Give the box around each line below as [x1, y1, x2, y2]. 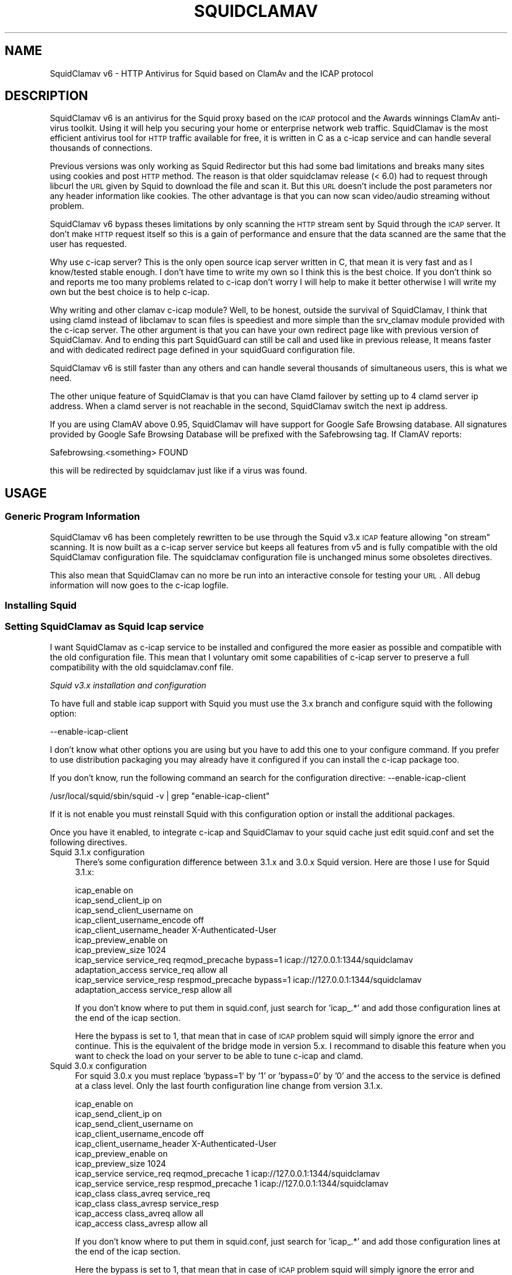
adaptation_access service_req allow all [75, 964, 228, 975]
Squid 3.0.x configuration [50, 1060, 147, 1071]
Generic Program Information [5, 510, 140, 523]
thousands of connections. [50, 143, 153, 153]
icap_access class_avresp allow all [75, 1218, 208, 1228]
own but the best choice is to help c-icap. [50, 287, 210, 297]
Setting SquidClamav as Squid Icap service [5, 621, 204, 633]
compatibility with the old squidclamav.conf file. [50, 662, 234, 672]
